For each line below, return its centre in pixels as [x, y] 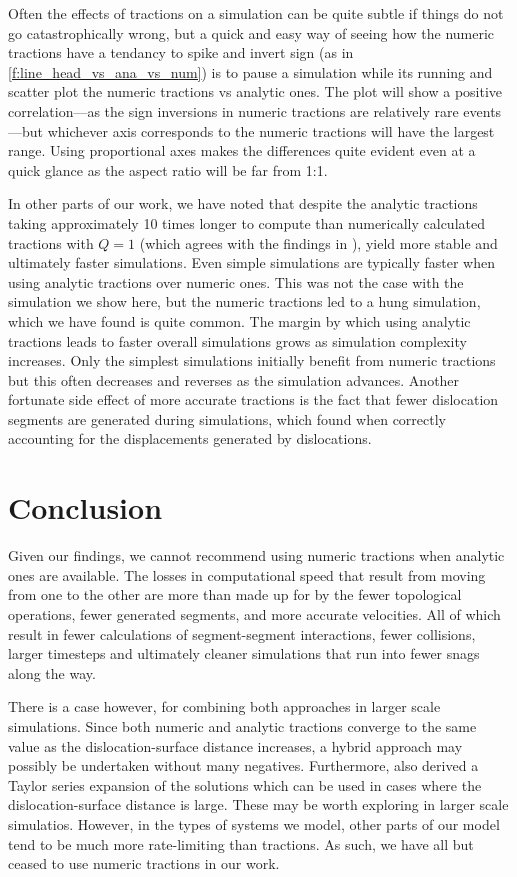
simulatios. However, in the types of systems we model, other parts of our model [254, 823]
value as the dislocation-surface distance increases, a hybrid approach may [235, 745]
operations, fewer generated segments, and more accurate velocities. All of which [254, 613]
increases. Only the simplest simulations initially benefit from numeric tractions [252, 360]
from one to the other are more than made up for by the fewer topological [235, 594]
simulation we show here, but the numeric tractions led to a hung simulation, [244, 301]
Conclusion [85, 507]
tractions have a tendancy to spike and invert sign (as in [181, 52]
